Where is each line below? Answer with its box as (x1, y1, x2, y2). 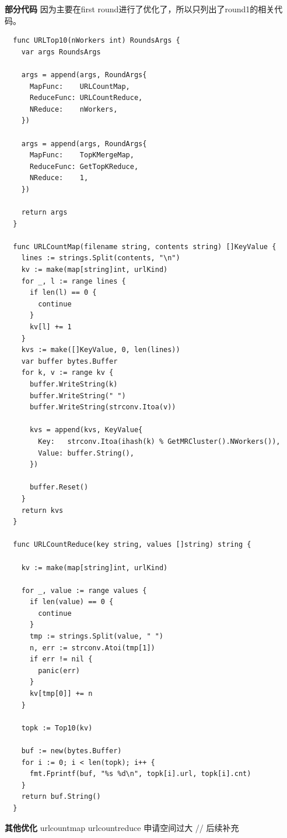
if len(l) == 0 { (29, 288, 97, 297)
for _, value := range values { (21, 586, 147, 595)
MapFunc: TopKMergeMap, (29, 151, 134, 160)
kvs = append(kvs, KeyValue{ (29, 426, 143, 434)
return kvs (21, 506, 64, 515)
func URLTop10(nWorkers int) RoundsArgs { (13, 36, 180, 45)
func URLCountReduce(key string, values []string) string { (13, 540, 251, 549)
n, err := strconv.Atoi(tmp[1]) (29, 643, 155, 652)
